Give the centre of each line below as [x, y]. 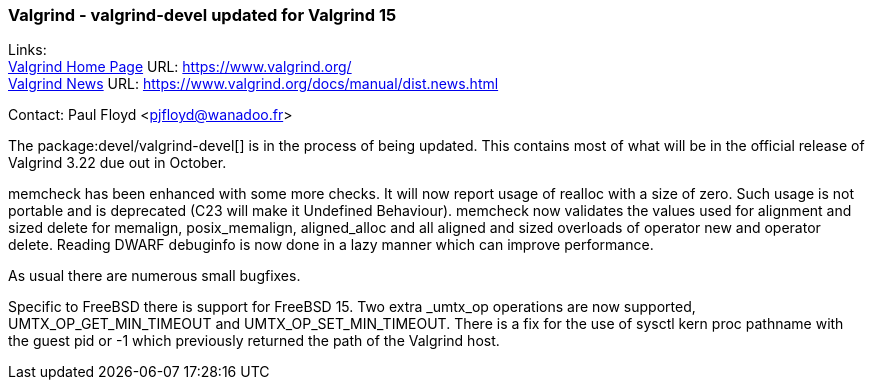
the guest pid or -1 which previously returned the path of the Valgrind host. [254, 341]
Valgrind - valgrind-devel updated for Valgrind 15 [202, 15]
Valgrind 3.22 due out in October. [117, 163]
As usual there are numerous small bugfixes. [154, 276]
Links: [27, 50]
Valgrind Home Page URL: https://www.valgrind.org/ [180, 67]
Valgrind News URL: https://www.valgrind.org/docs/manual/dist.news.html [253, 84]
